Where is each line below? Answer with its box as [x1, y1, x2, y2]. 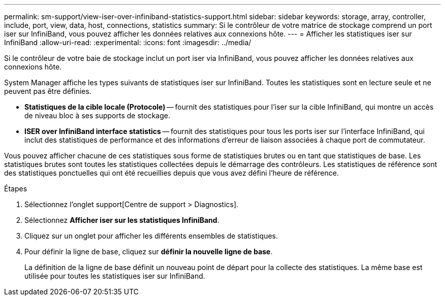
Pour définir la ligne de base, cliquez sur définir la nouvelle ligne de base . [24, 247, 273, 256]
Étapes [4, 184, 27, 193]
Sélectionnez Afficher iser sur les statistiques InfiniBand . [24, 216, 219, 224]
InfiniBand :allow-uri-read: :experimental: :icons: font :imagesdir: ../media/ [4, 38, 251, 47]
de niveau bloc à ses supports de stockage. [24, 111, 170, 120]
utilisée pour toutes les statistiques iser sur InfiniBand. [24, 272, 205, 280]
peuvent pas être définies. [4, 87, 91, 95]
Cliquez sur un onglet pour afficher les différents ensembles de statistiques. [24, 231, 278, 240]
